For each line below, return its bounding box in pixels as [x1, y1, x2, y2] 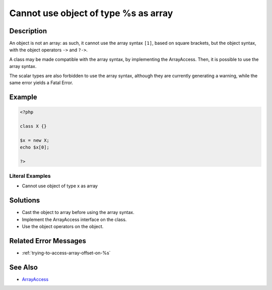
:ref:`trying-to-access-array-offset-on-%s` [22, 250, 111, 256]
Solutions [9, 196, 40, 205]
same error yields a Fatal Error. [9, 80, 73, 86]
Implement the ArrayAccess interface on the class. [22, 216, 127, 223]
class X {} [20, 123, 47, 129]
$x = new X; [20, 137, 50, 143]
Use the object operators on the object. [22, 224, 104, 230]
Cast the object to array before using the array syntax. [22, 209, 134, 215]
